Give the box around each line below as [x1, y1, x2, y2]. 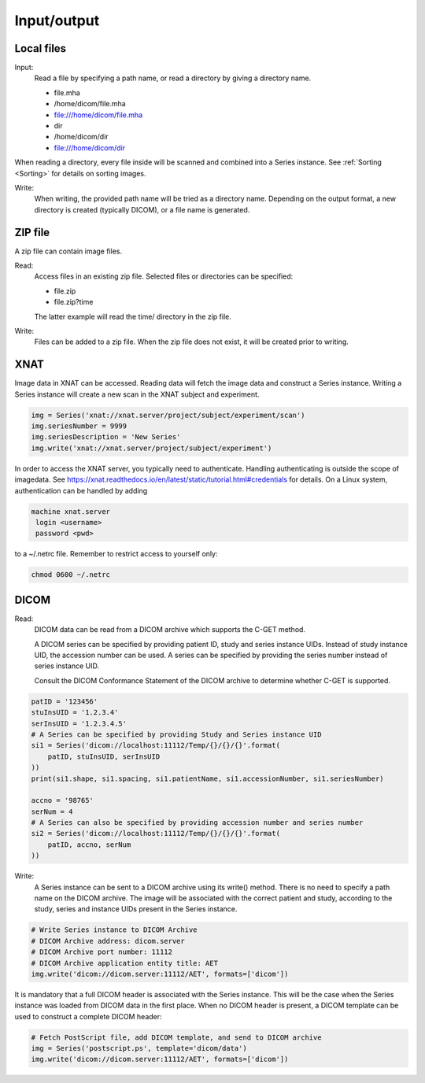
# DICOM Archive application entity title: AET [31, 959, 218, 967]
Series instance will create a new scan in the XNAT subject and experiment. [14, 390, 260, 399]
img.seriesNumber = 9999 [31, 422, 128, 431]
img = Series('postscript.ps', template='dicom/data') [31, 1044, 247, 1053]
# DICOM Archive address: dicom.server [31, 937, 185, 945]
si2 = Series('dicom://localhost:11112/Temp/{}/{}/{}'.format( [31, 829, 281, 838]
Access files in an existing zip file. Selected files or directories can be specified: [34, 272, 294, 281]
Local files [14, 42, 67, 55]
